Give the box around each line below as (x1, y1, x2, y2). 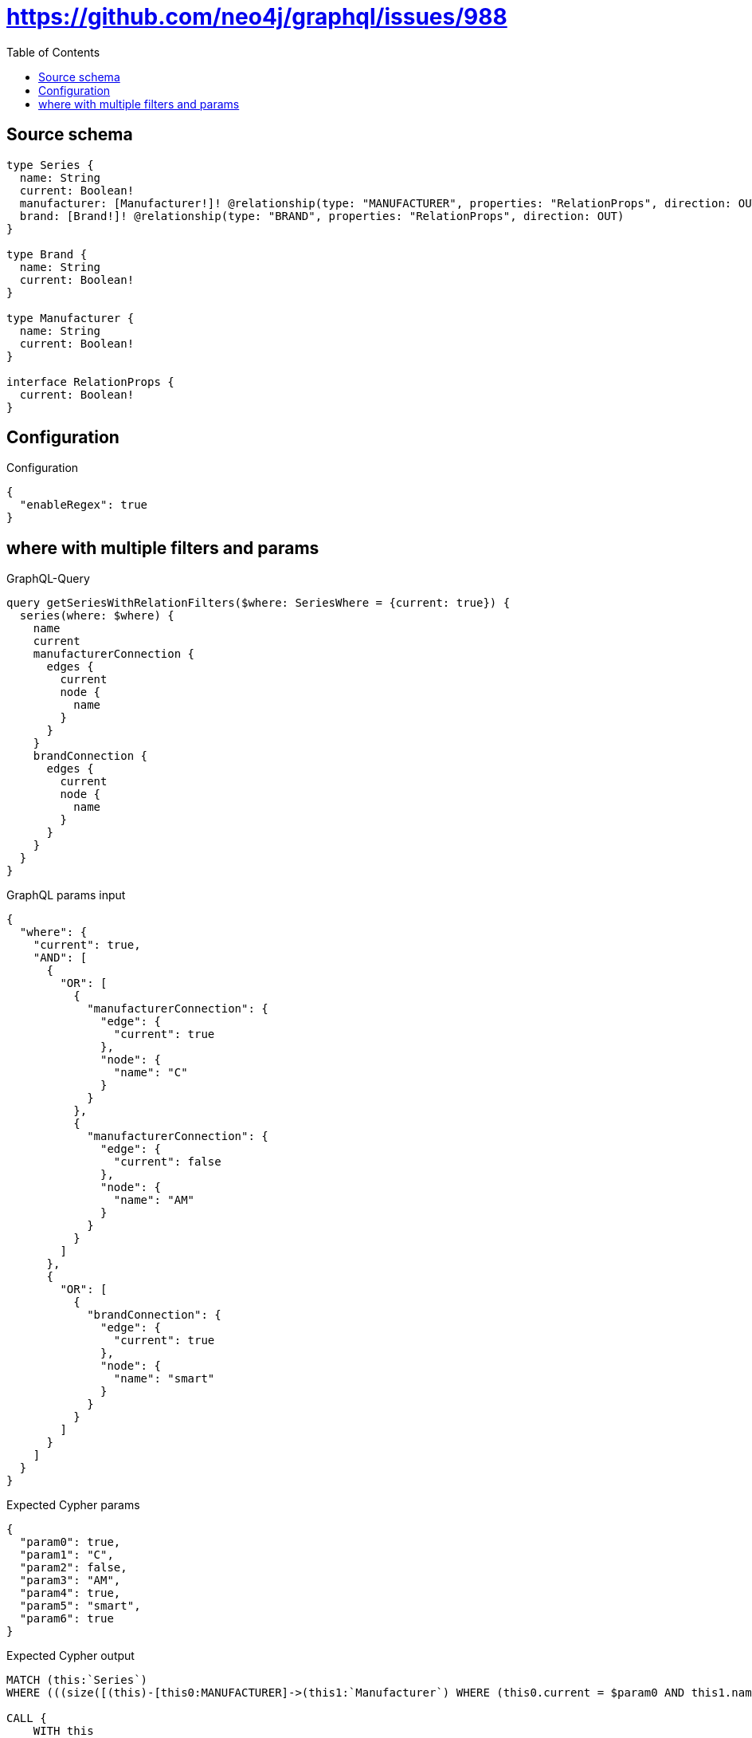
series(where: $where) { (19, 609, 174, 623)
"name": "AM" (113, 1193, 195, 1207)
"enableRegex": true (19, 498, 148, 512)
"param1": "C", (19, 1548, 114, 1562)
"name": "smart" (113, 1372, 215, 1386)
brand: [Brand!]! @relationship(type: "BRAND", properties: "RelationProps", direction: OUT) (19, 209, 625, 222)
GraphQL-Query (6, 572, 90, 586)
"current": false (113, 1155, 221, 1169)
